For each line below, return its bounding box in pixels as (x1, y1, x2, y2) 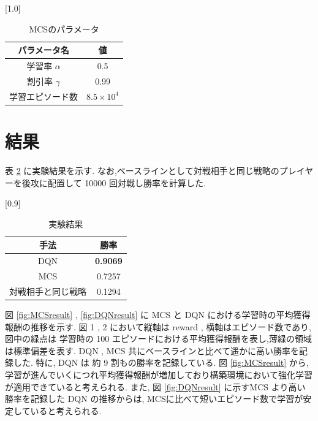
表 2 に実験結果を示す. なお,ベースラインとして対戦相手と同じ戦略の (5, 164, 279, 176)
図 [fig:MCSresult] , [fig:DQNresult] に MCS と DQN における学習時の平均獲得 (5, 308, 311, 320)
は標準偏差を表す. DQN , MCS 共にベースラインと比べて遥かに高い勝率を (5, 344, 299, 357)
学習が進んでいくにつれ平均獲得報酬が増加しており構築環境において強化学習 (5, 368, 313, 381)
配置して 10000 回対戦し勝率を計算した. (47, 176, 206, 189)
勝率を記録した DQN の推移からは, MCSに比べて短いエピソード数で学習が (5, 392, 303, 405)
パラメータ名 (18, 44, 69, 56)
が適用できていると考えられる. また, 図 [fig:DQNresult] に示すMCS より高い (5, 380, 306, 393)
